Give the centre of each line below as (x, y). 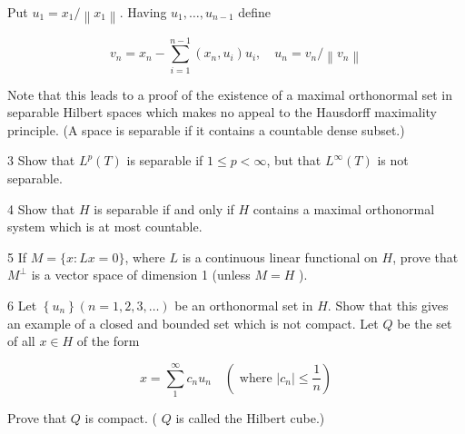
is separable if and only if (164, 208)
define (255, 12)
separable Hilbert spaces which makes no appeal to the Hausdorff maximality (222, 112)
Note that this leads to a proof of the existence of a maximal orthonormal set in (230, 94)
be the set (425, 323)
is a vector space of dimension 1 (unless (141, 275)
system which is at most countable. (105, 227)
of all (21, 341)
